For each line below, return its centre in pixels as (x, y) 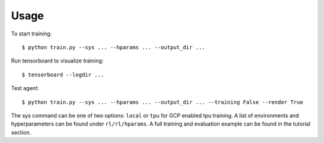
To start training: (31, 34)
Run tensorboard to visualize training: (57, 61)
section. (21, 132)
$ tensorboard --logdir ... (63, 75)
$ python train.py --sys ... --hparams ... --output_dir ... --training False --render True (163, 102)
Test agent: (25, 88)
